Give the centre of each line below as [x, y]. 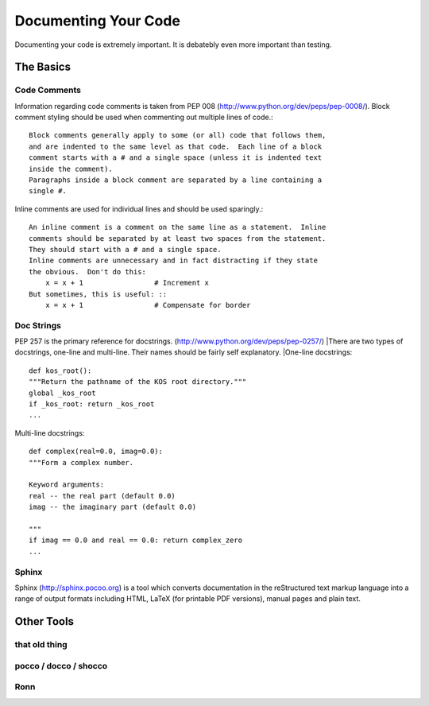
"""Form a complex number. [81, 462]
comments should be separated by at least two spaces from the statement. [178, 238]
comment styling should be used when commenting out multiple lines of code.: [144, 117]
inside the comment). [71, 169]
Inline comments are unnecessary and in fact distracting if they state [173, 261]
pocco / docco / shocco [61, 665]
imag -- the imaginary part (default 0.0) [113, 507]
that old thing [41, 645]
